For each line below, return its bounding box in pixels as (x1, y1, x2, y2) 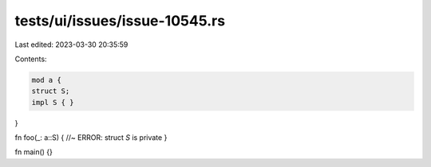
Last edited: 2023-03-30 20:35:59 (14, 40, 129, 49)
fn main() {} (14, 147, 53, 157)
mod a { (31, 76, 61, 84)
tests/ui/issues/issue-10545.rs (14, 12, 226, 29)
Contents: (14, 54, 47, 64)
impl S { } (31, 98, 74, 107)
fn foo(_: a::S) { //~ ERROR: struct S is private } (14, 133, 168, 142)
